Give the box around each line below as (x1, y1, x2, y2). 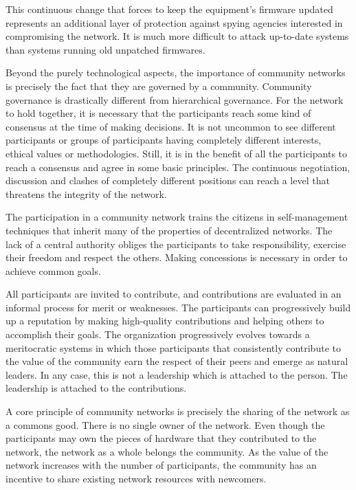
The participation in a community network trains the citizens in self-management (5, 210, 348, 224)
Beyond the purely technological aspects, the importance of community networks (5, 65, 346, 80)
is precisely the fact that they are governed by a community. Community (5, 78, 312, 93)
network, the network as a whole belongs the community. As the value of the (5, 444, 329, 458)
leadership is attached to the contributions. (5, 381, 187, 395)
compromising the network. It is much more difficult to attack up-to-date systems (5, 29, 349, 43)
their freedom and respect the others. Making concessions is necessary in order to (5, 250, 348, 265)
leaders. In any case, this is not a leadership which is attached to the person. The (5, 367, 348, 381)
